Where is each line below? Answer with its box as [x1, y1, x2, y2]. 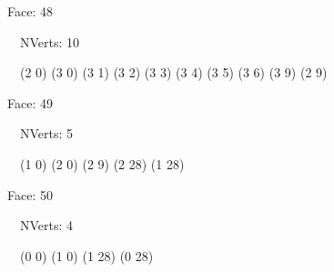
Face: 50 [7, 185, 53, 204]
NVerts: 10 [19, 32, 80, 51]
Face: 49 [7, 93, 53, 112]
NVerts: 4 [19, 216, 74, 235]
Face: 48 [7, 2, 53, 20]
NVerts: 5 [19, 124, 74, 143]
